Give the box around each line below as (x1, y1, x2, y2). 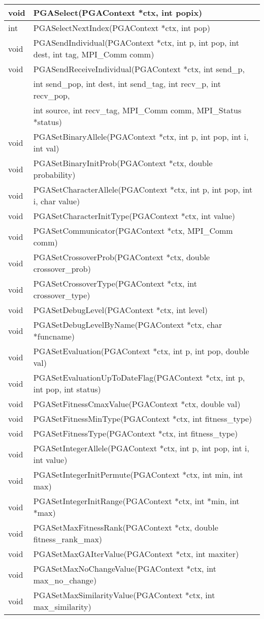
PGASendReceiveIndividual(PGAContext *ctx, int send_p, (33, 63, 245, 75)
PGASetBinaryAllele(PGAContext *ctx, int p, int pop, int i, (33, 131, 249, 142)
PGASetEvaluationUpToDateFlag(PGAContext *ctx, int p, (33, 372, 245, 383)
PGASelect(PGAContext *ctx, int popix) (33, 7, 203, 18)
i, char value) (33, 195, 80, 207)
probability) (33, 169, 76, 180)
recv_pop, (33, 89, 70, 101)
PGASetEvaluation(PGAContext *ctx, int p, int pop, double (33, 345, 249, 357)
